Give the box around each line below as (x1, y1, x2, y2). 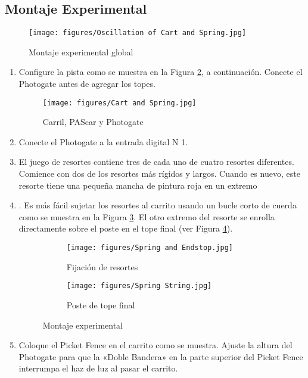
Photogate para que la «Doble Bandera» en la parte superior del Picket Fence (18, 350, 303, 363)
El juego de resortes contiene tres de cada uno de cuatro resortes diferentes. (18, 155, 294, 168)
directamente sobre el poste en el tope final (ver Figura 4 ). (18, 222, 233, 235)
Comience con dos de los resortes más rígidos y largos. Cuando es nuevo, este (18, 167, 300, 180)
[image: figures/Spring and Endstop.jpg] (66, 243, 233, 252)
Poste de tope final (66, 298, 135, 311)
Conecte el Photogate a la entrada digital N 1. (18, 135, 188, 148)
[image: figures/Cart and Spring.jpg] (42, 98, 197, 107)
